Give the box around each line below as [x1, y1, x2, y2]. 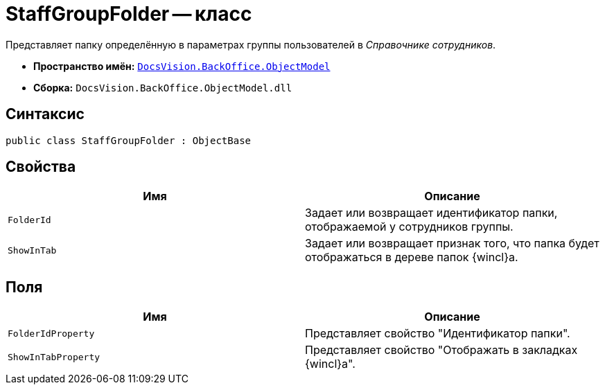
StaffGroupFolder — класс [6, 2, 252, 26]
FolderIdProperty [8, 328, 95, 339]
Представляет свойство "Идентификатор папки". [305, 326, 570, 341]
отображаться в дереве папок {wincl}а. [305, 250, 518, 265]
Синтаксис [6, 105, 85, 123]
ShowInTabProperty [8, 351, 100, 362]
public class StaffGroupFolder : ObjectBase [6, 134, 252, 146]
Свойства [6, 158, 76, 176]
